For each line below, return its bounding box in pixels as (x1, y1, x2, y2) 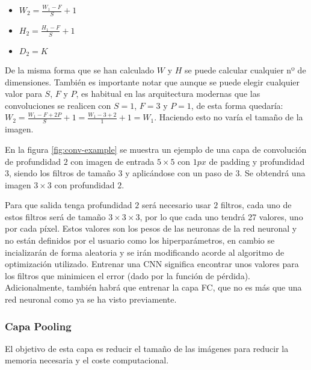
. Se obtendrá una (239, 167, 306, 179)
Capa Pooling (5, 318, 72, 333)
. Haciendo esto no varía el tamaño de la (154, 111, 303, 123)
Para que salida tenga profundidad (5, 199, 132, 211)
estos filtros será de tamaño (5, 210, 106, 223)
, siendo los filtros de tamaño (9, 167, 115, 179)
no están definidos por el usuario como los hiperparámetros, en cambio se (5, 234, 275, 247)
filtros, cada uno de (220, 199, 292, 211)
